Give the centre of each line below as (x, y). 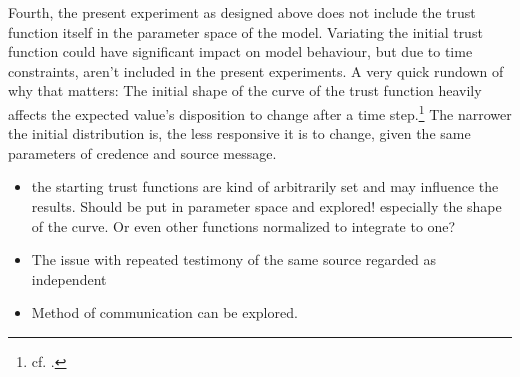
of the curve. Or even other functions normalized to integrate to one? (243, 225)
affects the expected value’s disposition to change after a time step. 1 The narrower (260, 112)
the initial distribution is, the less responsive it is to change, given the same (239, 133)
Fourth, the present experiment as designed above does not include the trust (242, 12)
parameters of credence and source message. (142, 152)
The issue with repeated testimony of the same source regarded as (234, 259)
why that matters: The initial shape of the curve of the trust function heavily (245, 90)
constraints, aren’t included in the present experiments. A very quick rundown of (256, 70)
